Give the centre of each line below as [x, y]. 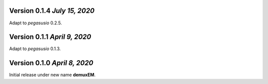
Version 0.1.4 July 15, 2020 [52, 11]
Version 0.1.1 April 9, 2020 [50, 37]
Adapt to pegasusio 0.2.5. [35, 23]
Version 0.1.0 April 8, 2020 [51, 63]
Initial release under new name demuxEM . [52, 75]
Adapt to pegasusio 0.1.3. [35, 49]
